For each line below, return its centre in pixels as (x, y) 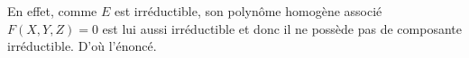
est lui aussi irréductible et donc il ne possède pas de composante (282, 28)
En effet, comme (52, 11)
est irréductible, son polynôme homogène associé (248, 11)
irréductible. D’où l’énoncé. (82, 46)
